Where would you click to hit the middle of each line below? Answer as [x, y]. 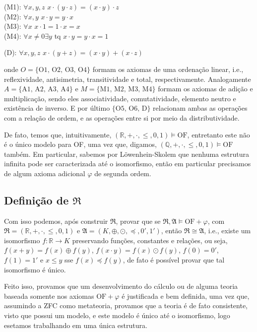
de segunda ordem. [123, 173]
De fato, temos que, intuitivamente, [58, 134]
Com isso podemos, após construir [56, 221]
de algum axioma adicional [45, 173]
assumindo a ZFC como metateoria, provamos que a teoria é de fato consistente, [126, 305]
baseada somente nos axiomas [49, 296]
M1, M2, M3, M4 [126, 90]
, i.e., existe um [227, 231]
